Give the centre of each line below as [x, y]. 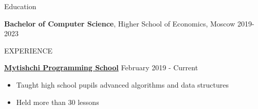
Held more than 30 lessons [58, 102]
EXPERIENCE [29, 50]
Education [20, 6]
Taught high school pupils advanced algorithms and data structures [122, 84]
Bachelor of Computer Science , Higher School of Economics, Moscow [120, 23]
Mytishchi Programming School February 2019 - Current [101, 67]
